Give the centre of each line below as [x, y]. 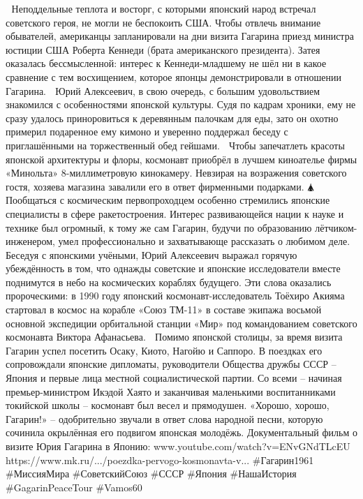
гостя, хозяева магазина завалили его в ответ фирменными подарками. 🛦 [160, 186]
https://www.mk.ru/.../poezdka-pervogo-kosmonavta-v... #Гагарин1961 [160, 460]
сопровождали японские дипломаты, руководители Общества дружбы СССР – [171, 364]
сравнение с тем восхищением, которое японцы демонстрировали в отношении [173, 76]
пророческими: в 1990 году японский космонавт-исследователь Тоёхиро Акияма [175, 296]
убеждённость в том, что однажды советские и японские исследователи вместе [173, 268]
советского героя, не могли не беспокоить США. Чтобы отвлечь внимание [163, 22]
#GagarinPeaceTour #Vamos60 [74, 487]
